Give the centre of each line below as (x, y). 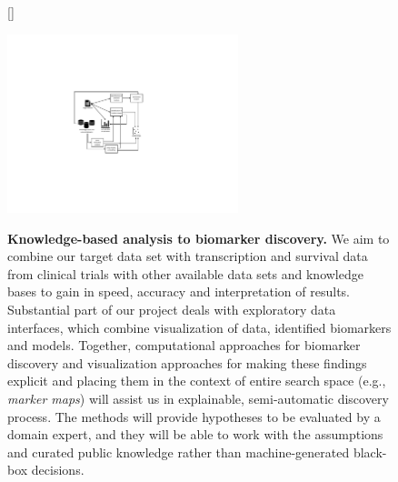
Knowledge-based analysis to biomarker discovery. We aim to (199, 238)
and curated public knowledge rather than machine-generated (179, 452)
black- (370, 452)
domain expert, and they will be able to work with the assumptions (195, 434)
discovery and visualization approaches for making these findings (187, 362)
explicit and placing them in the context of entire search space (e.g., (197, 381)
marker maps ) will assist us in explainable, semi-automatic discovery (198, 399)
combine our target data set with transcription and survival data (188, 256)
